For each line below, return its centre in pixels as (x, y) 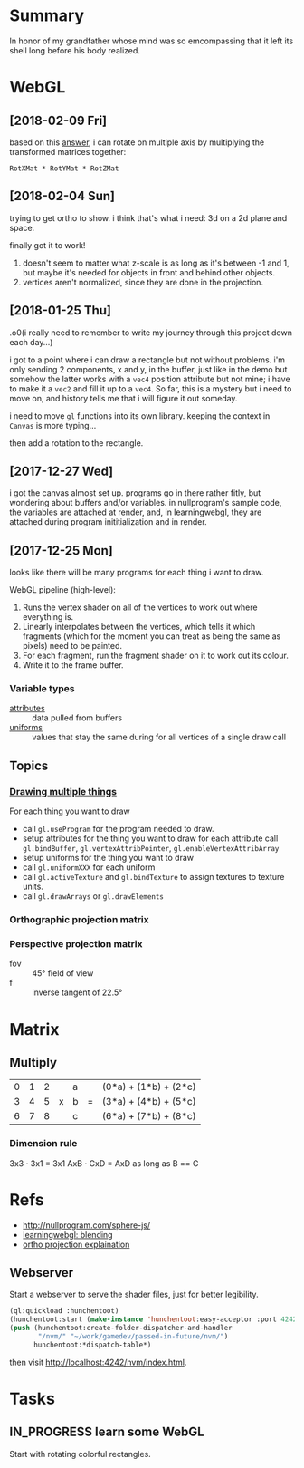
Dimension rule (43, 1144)
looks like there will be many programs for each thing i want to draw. (137, 573)
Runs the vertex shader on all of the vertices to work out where (140, 607)
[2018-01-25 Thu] (60, 310)
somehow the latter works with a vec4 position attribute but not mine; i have (150, 379)
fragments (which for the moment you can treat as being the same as (152, 636)
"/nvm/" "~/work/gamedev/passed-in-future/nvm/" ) (133, 1337)
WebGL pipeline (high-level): (62, 590)
